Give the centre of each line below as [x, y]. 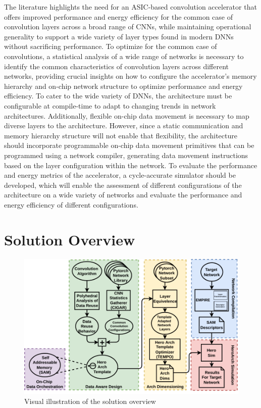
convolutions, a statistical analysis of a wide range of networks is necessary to [124, 56]
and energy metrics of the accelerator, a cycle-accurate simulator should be [120, 175]
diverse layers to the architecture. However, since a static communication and [124, 125]
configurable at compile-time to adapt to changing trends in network [110, 105]
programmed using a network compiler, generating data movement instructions [126, 155]
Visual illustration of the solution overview [90, 401]
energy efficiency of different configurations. [71, 204]
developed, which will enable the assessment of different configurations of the [123, 185]
